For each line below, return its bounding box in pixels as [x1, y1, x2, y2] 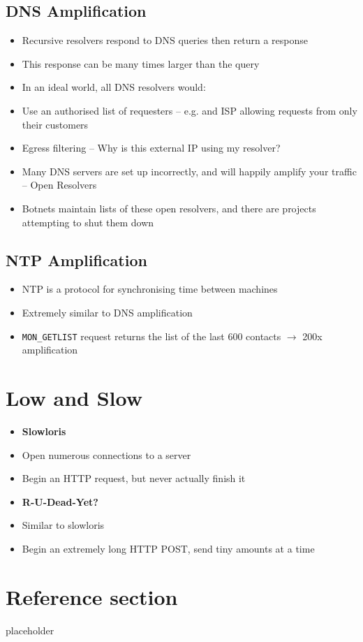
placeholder [6, 622, 54, 637]
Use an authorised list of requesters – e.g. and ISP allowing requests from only [22, 103, 357, 117]
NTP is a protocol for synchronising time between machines [22, 282, 278, 296]
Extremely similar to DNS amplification [22, 305, 193, 319]
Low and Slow [6, 383, 143, 411]
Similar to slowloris [22, 518, 105, 532]
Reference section [6, 582, 178, 611]
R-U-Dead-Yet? [22, 494, 98, 509]
